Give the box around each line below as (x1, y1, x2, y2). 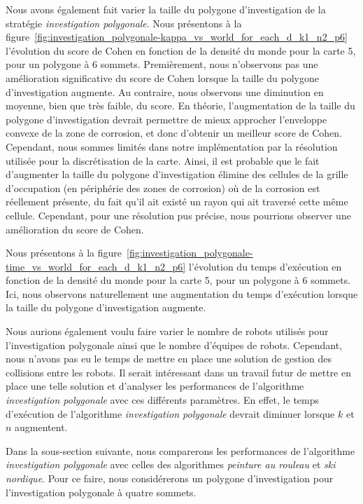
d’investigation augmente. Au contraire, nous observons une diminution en (6, 84, 324, 99)
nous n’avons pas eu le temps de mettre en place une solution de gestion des (6, 351, 332, 366)
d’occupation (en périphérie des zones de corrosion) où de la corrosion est (6, 180, 320, 195)
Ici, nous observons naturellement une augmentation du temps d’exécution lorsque (6, 286, 358, 301)
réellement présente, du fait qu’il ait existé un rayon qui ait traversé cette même (6, 194, 348, 209)
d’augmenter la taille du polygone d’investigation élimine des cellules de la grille (6, 167, 348, 182)
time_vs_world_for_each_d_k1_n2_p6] (6, 259, 186, 273)
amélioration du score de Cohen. (6, 222, 144, 236)
